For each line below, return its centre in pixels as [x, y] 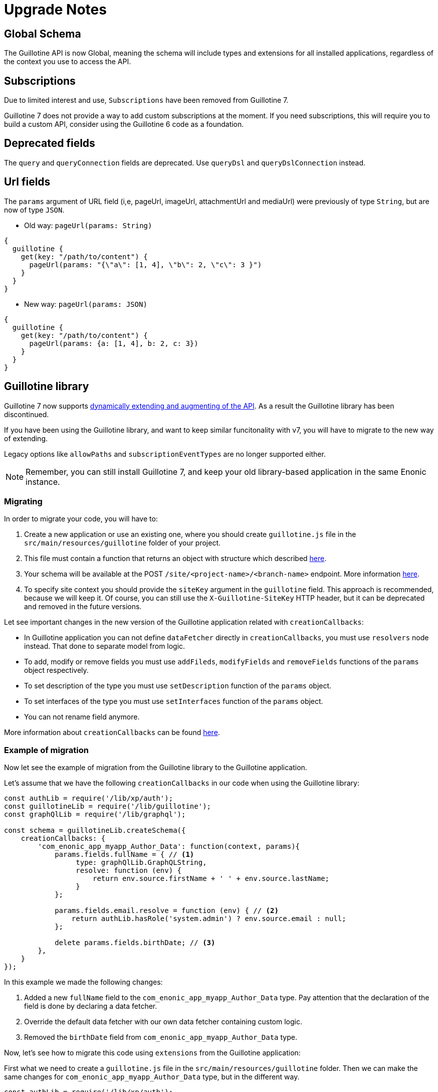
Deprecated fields [50, 143]
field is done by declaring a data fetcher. [91, 1006]
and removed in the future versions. [83, 607]
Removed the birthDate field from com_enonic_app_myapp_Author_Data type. [161, 1037]
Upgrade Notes [55, 10]
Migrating [23, 501]
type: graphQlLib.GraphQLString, [141, 863]
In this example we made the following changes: [83, 982]
